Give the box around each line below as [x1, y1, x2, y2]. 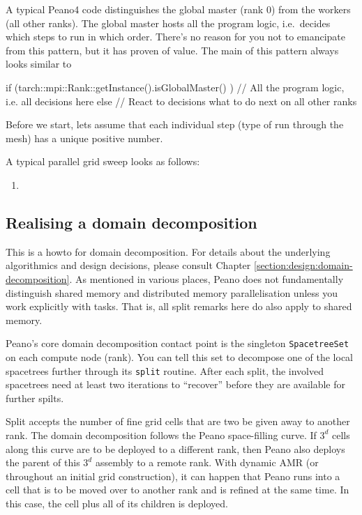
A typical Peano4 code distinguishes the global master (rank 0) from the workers [6, 2, 351, 16]
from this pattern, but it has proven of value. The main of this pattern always [6, 43, 339, 57]
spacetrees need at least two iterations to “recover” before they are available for [6, 377, 346, 392]
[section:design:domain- [253, 258, 353, 272]
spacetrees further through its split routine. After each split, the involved [6, 363, 324, 378]
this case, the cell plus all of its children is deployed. [6, 495, 228, 510]
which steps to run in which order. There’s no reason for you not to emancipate [6, 29, 346, 44]
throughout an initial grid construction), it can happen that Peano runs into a [6, 468, 340, 483]
